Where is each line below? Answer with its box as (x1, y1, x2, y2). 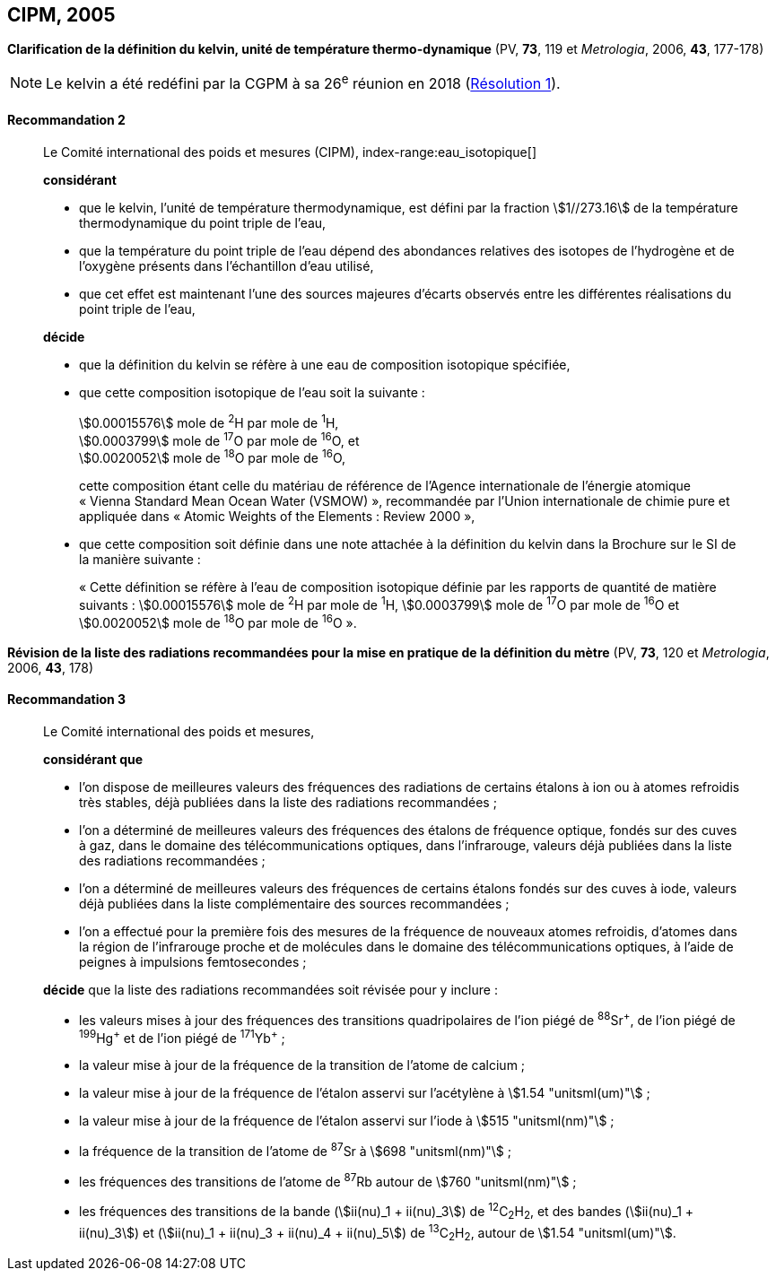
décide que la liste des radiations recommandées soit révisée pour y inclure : (43, 981, 498, 997)
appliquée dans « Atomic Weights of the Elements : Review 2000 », (79, 508, 475, 524)
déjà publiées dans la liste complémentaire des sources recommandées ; (79, 895, 510, 911)
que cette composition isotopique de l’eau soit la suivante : (79, 384, 425, 400)
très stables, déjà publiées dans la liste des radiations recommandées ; (79, 794, 497, 810)
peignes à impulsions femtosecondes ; (79, 953, 307, 969)
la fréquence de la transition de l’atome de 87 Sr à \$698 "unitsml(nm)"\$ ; (79, 1141, 512, 1159)
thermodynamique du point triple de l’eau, (79, 214, 327, 230)
